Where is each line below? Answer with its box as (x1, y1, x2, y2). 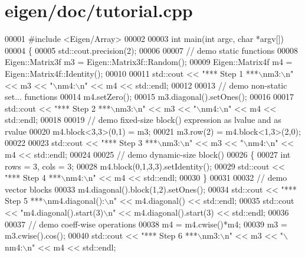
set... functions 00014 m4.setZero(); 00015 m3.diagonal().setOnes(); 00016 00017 (5, 90, 294, 103)
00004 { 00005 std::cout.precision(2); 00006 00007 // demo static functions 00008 (5, 44, 298, 56)
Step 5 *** (5, 194, 43, 207)
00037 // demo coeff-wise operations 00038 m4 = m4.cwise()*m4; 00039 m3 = (5, 217, 287, 230)
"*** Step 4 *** (5, 171, 61, 184)
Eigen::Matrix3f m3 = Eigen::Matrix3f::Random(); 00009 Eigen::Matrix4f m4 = (5, 56, 293, 68)
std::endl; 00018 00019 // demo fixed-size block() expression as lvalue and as (5, 113, 281, 126)
